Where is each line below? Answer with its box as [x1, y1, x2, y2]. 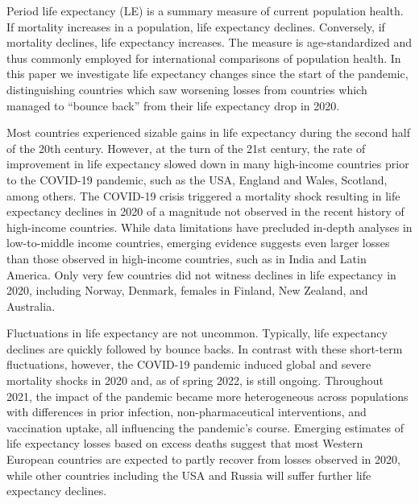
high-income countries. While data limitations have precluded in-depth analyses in [6, 218, 413, 235]
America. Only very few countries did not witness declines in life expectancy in [6, 266, 396, 283]
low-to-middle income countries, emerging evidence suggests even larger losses [6, 234, 390, 251]
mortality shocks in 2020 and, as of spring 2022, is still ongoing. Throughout [6, 372, 384, 389]
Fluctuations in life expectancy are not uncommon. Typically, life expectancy [6, 324, 388, 341]
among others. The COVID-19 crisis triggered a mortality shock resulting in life [6, 187, 400, 204]
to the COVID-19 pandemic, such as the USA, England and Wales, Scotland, [6, 171, 388, 188]
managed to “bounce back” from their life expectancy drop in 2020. [6, 97, 340, 114]
